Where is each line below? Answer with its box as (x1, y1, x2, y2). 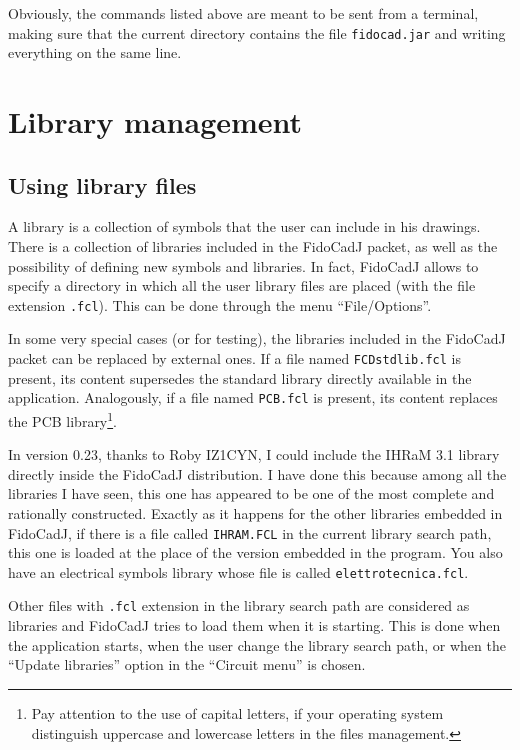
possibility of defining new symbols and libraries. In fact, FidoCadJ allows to (8, 255, 479, 276)
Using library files (8, 169, 197, 200)
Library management (8, 101, 303, 142)
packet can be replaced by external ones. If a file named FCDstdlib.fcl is (8, 348, 461, 369)
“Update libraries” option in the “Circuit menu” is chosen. (8, 654, 366, 675)
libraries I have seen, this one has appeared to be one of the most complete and (8, 483, 495, 504)
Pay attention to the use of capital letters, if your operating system (31, 702, 444, 723)
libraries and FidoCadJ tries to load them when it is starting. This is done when (8, 615, 501, 636)
